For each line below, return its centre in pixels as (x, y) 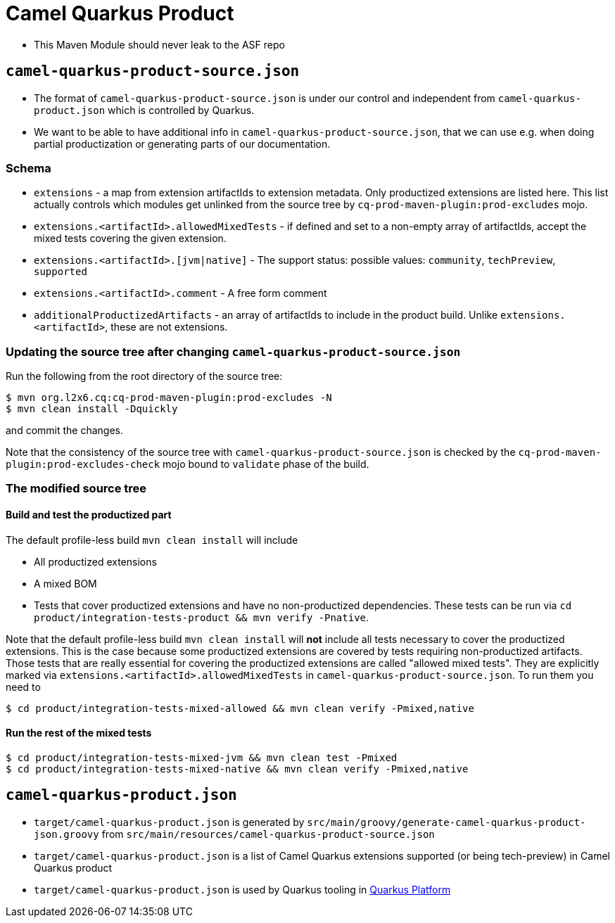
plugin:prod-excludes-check (83, 465)
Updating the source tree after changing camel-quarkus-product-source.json (233, 351)
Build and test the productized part (89, 515)
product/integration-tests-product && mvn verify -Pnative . (202, 617)
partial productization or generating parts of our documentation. (182, 144)
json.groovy (66, 834)
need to (23, 687)
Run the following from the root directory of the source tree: (144, 376)
